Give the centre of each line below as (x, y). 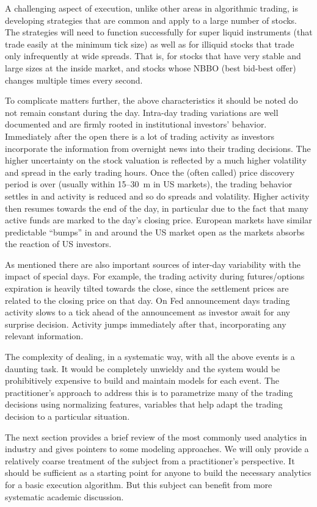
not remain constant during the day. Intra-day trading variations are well (142, 112)
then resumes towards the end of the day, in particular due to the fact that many (157, 208)
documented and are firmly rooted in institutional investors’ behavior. (136, 124)
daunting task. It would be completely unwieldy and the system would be (143, 368)
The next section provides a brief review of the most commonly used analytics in (156, 437)
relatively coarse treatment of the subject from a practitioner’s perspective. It (150, 460)
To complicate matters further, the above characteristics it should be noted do (151, 100)
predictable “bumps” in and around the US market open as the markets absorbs (155, 232)
